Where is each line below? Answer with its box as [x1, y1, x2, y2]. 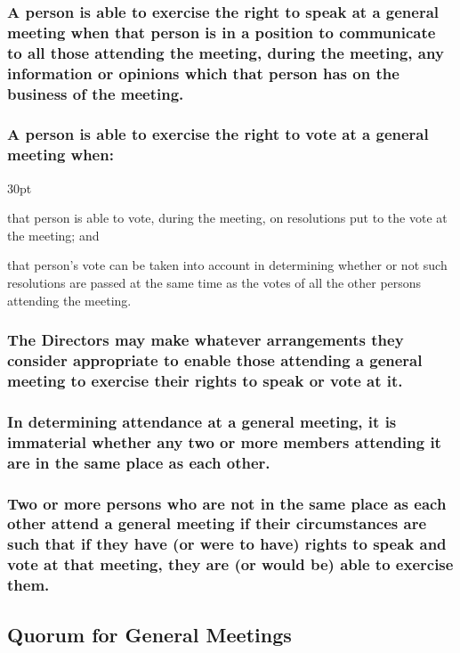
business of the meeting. [7, 82, 184, 104]
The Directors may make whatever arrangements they [7, 329, 404, 351]
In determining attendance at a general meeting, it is [7, 410, 397, 432]
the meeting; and [7, 225, 100, 244]
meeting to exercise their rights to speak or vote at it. [7, 370, 403, 391]
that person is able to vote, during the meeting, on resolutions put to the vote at [7, 208, 448, 227]
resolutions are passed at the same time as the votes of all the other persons [7, 273, 422, 292]
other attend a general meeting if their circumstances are [7, 512, 427, 535]
